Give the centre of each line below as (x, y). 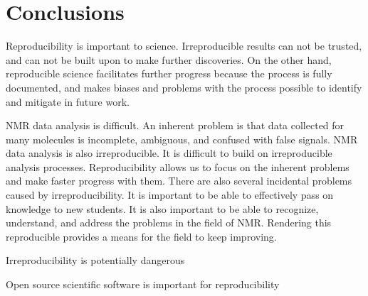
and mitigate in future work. (68, 101)
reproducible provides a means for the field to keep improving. (141, 236)
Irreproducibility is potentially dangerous (95, 260)
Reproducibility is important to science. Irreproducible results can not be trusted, (184, 46)
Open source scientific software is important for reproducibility (143, 284)
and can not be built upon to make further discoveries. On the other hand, (169, 59)
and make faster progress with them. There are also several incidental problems (179, 181)
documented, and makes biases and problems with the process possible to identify (184, 87)
